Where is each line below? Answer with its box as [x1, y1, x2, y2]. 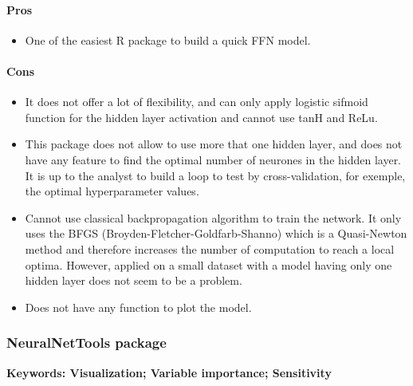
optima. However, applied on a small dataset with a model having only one [25, 256, 392, 273]
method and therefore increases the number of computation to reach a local [25, 240, 395, 257]
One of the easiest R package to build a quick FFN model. [25, 31, 311, 48]
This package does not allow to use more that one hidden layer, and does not [25, 136, 403, 152]
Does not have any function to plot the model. [25, 298, 252, 315]
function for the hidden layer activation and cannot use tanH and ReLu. [25, 108, 378, 125]
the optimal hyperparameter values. [25, 183, 199, 199]
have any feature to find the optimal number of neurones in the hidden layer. [25, 151, 402, 167]
